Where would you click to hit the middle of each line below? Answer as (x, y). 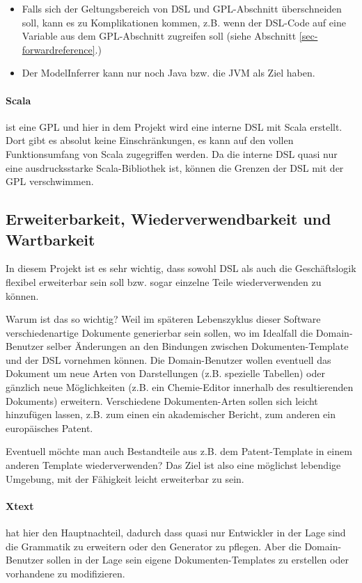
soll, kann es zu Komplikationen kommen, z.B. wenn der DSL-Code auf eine (184, 22)
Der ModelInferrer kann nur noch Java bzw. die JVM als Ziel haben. (168, 73)
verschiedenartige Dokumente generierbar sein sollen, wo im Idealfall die (159, 332)
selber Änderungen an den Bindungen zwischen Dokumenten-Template (198, 346)
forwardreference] (58, 49)
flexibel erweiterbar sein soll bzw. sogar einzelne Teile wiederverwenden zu (164, 281)
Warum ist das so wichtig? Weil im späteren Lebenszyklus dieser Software (163, 319)
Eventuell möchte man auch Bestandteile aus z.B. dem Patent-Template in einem (179, 451)
